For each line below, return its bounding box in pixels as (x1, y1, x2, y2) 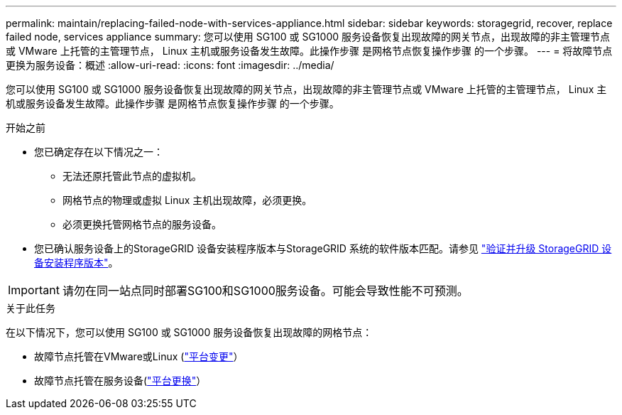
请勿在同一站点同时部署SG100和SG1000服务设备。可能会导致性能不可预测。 (62, 284, 469, 298)
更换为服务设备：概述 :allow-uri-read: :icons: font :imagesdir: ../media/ (6, 59, 334, 71)
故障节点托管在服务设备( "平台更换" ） (34, 374, 207, 387)
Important (8, 283, 60, 297)
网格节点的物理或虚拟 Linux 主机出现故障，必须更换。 (62, 194, 312, 206)
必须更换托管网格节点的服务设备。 (62, 218, 222, 230)
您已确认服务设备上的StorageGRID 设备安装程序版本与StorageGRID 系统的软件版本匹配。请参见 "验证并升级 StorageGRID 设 (34, 242, 612, 254)
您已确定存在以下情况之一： (34, 146, 163, 158)
